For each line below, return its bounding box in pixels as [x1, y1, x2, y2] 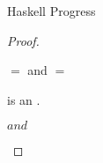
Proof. [7, 31, 40, 49]
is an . [7, 90, 40, 108]
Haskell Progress [7, 2, 96, 19]
